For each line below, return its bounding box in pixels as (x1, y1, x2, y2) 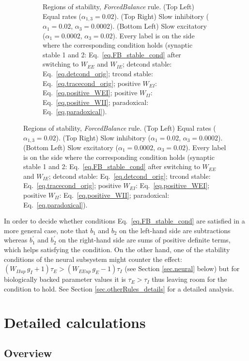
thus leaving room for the (152, 274, 227, 284)
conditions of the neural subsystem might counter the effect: (4, 254, 182, 264)
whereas (4, 235, 28, 245)
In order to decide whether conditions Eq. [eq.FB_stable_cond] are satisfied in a (4, 216, 245, 226)
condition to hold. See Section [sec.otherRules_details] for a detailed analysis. (4, 283, 234, 293)
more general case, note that (4, 225, 88, 235)
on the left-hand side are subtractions (119, 225, 231, 235)
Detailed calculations (4, 312, 146, 332)
